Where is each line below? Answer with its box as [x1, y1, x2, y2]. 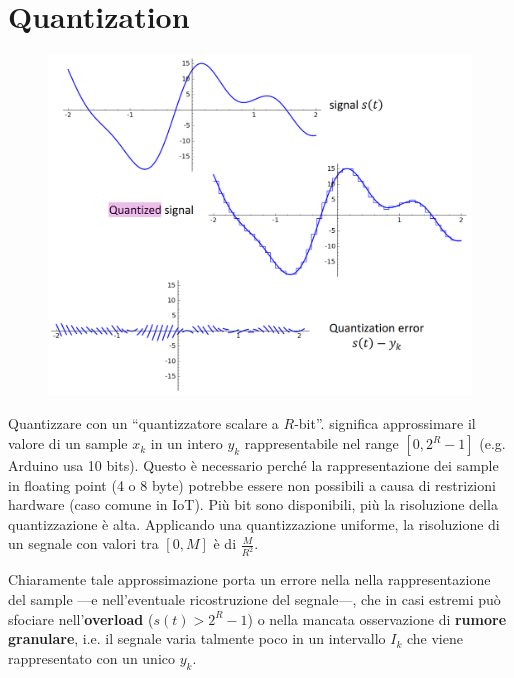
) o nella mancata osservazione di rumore [247, 608, 507, 629]
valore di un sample [8, 433, 128, 454]
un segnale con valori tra [8, 533, 159, 554]
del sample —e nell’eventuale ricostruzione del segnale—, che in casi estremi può [8, 588, 501, 609]
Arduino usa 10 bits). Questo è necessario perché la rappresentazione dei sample [8, 455, 499, 476]
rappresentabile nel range [244, 433, 399, 454]
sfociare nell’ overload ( [8, 608, 154, 629]
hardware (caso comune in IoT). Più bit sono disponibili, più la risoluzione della [8, 494, 498, 515]
